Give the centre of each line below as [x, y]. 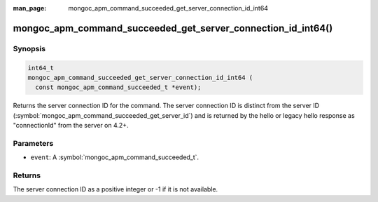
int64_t [41, 68]
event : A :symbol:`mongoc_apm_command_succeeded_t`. [115, 157]
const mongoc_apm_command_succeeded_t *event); [118, 87]
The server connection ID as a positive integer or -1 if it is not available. [115, 189]
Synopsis [29, 48]
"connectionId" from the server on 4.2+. [71, 126]
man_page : [30, 8]
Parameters [33, 143]
